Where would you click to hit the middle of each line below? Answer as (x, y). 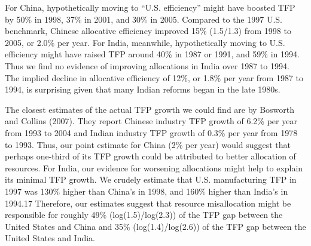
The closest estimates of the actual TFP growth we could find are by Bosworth (150, 109)
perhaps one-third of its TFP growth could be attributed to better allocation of (150, 156)
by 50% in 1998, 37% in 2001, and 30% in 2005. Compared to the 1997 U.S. (144, 19)
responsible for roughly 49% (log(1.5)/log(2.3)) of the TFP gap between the (144, 215)
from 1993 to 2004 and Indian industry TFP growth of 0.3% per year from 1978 (151, 132)
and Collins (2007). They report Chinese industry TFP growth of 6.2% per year (151, 121)
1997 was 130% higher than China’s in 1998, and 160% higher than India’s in (147, 191)
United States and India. (50, 238)
